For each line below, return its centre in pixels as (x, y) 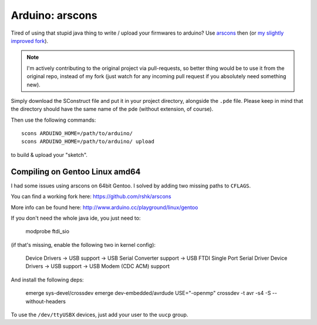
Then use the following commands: (53, 120)
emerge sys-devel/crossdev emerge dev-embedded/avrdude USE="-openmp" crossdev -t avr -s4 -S (148, 293)
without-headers (45, 301)
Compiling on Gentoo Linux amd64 (76, 171)
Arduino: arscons (54, 15)
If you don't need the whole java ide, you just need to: (76, 218)
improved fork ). (30, 41)
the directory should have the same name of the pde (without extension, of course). (112, 109)
